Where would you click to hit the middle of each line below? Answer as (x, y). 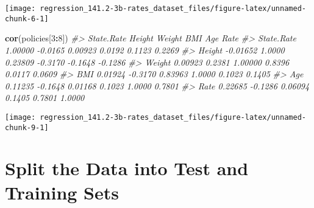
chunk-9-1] (27, 127)
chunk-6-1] (27, 19)
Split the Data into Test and (127, 168)
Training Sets (62, 192)
